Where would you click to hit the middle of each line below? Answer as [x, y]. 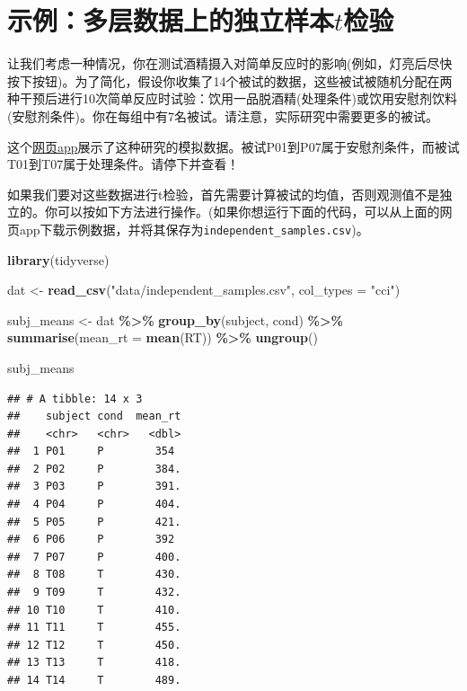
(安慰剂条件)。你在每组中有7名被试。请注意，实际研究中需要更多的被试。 [223, 115]
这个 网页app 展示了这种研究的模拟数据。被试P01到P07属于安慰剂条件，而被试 [233, 146]
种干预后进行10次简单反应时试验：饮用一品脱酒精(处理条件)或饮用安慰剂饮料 [232, 98]
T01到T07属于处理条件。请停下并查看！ [123, 164]
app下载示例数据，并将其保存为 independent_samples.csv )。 [194, 229]
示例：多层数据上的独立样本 [171, 20]
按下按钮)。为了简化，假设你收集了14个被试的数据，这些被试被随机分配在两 [230, 80]
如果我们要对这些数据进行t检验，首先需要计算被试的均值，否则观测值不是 [224, 194]
